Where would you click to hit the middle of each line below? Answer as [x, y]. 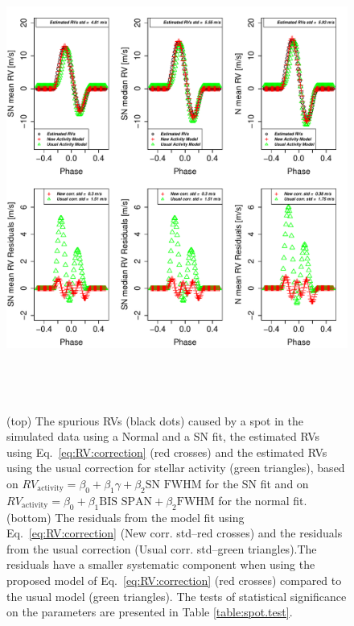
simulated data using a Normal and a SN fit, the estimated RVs [163, 436]
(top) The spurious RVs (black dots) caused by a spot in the [155, 420]
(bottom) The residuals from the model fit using [126, 517]
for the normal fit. [263, 500]
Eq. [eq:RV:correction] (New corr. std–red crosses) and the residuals [175, 533]
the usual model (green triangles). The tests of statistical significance [177, 596]
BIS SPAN [126, 502]
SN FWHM [173, 485]
